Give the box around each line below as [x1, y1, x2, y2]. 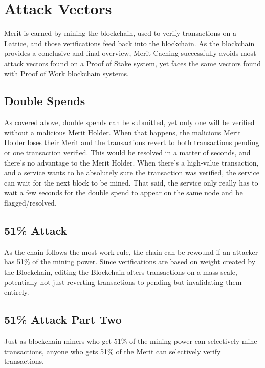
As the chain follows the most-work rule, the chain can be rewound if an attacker [4, 246, 258, 257]
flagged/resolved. [4, 197, 57, 208]
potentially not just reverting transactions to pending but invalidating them [4, 276, 242, 287]
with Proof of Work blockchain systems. [4, 68, 129, 78]
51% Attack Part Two [4, 312, 122, 328]
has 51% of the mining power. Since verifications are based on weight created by [4, 256, 256, 267]
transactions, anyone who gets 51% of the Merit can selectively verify [4, 345, 221, 356]
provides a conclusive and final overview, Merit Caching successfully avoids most [4, 48, 256, 58]
